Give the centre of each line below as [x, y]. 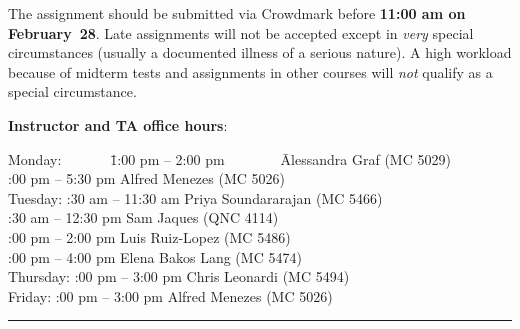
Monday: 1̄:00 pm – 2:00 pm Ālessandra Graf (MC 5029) [229, 158]
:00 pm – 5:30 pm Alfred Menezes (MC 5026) [146, 178]
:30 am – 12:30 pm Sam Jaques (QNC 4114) [143, 217]
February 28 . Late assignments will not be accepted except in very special [241, 32]
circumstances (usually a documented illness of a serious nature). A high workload [260, 52]
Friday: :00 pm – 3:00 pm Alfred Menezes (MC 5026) [170, 295]
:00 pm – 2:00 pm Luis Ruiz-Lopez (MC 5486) [149, 236]
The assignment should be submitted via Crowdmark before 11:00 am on [237, 13]
